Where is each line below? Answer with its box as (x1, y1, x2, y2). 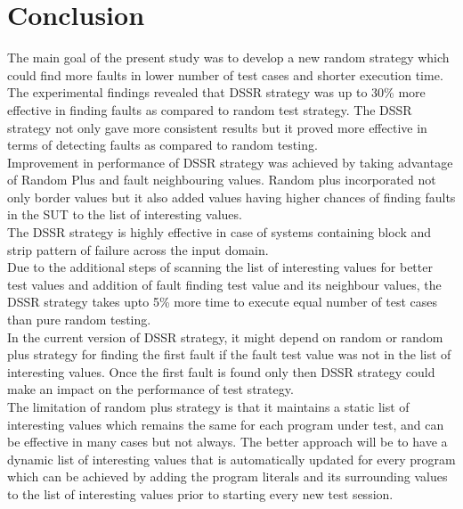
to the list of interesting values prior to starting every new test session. (7, 484, 394, 503)
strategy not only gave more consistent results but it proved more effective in (7, 118, 427, 136)
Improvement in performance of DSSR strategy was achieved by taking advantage (7, 152, 453, 171)
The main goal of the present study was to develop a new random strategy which (7, 48, 450, 67)
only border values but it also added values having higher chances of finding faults (7, 187, 456, 206)
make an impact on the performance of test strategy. (7, 380, 294, 398)
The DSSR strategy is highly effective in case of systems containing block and (7, 223, 432, 242)
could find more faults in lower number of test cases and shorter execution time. (7, 65, 443, 84)
